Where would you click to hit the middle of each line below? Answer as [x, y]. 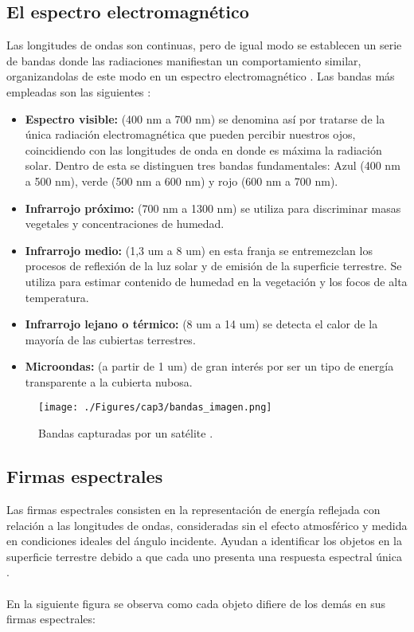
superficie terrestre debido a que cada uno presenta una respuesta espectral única [204, 556]
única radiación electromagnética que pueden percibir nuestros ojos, [190, 134]
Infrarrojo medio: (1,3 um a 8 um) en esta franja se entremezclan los [199, 250]
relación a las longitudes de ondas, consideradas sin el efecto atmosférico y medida [207, 525]
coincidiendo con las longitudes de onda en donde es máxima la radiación [203, 149]
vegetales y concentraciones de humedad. [125, 224]
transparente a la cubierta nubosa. [109, 381]
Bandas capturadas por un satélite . [126, 433]
